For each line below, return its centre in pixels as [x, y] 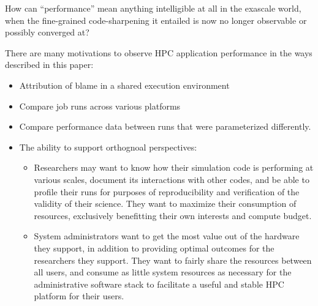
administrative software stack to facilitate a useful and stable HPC [159, 284]
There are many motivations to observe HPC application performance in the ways [159, 52]
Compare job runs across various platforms [100, 106]
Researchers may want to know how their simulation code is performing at [174, 167]
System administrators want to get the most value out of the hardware [167, 236]
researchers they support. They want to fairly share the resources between [173, 260]
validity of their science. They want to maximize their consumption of [165, 203]
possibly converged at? [47, 32]
